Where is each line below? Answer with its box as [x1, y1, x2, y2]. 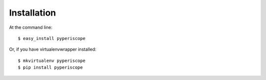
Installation [9, 7, 56, 18]
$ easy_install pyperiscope [18, 36, 86, 41]
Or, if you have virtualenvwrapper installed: [9, 46, 97, 52]
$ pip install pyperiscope [18, 65, 83, 70]
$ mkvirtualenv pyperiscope [18, 58, 86, 63]
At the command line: [9, 24, 53, 30]
